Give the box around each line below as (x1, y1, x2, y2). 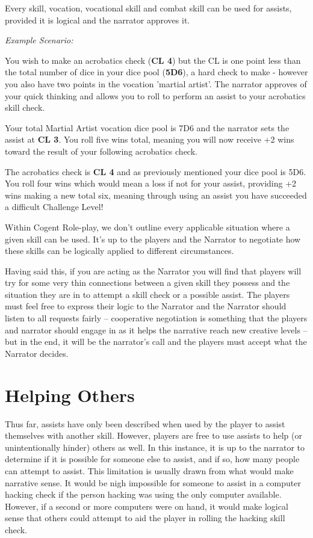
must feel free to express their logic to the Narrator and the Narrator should (5, 300, 287, 312)
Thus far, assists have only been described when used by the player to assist (5, 417, 285, 430)
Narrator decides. (5, 347, 69, 359)
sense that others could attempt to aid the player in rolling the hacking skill (5, 512, 285, 524)
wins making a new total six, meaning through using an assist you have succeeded (5, 188, 307, 201)
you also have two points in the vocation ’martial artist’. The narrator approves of (5, 77, 307, 90)
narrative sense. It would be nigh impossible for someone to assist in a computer (5, 476, 301, 489)
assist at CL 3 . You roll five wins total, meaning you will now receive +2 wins (5, 133, 294, 146)
